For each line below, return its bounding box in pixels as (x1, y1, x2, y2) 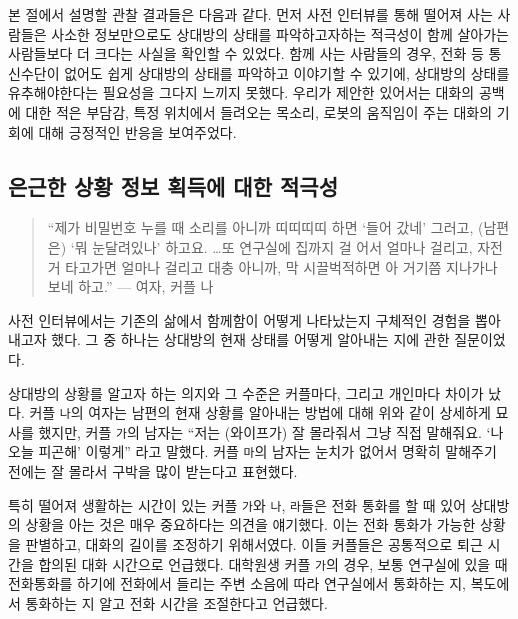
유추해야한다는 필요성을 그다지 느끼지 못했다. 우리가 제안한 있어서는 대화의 (8, 82, 475, 103)
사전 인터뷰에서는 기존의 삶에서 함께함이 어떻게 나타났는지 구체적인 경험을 (8, 309, 471, 330)
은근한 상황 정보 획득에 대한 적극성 (8, 170, 339, 201)
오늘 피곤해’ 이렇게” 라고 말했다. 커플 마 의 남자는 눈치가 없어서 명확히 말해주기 (8, 441, 497, 462)
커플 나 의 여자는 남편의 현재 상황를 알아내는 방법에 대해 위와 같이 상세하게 (29, 402, 491, 423)
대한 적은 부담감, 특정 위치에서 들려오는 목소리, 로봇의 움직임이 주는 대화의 (25, 101, 493, 122)
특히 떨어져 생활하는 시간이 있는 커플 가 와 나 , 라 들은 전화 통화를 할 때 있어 (8, 494, 467, 515)
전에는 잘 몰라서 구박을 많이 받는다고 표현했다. (8, 461, 298, 482)
